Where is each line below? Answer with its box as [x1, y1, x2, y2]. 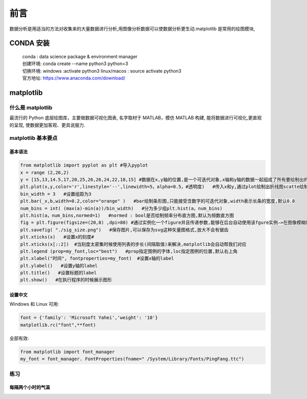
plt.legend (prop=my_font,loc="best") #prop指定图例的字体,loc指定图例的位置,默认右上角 [20, 248, 238, 254]
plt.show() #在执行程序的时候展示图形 [20, 277, 112, 283]
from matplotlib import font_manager [20, 349, 115, 354]
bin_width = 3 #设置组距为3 [20, 191, 92, 197]
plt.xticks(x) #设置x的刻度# [20, 234, 94, 240]
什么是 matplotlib [9, 104, 53, 111]
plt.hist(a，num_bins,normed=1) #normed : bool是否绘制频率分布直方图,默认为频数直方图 [20, 213, 234, 218]
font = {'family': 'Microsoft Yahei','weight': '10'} [20, 315, 158, 321]
